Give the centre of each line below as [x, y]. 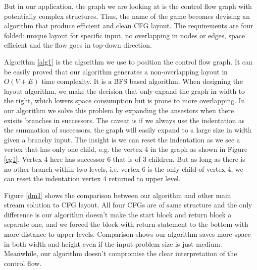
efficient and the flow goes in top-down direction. [78, 45]
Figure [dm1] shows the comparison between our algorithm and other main [118, 195]
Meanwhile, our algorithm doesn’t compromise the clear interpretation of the [121, 253]
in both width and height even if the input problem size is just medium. [113, 243]
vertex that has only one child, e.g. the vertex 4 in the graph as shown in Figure [126, 149]
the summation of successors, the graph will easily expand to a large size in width [128, 130]
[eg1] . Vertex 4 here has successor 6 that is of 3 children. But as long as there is [125, 159]
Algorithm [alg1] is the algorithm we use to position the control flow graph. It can [128, 61]
